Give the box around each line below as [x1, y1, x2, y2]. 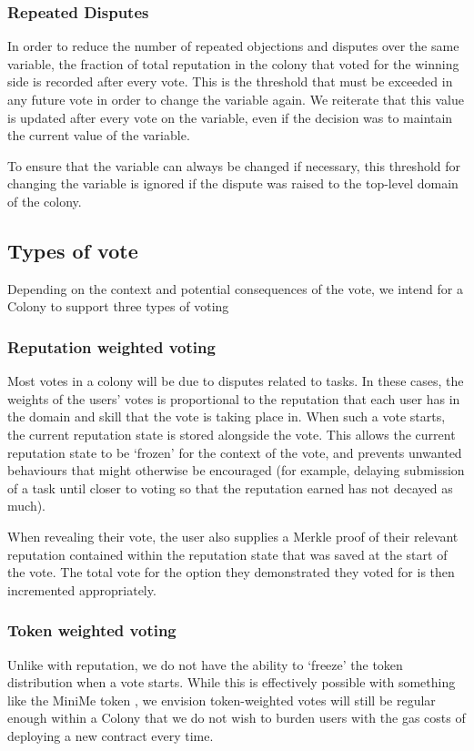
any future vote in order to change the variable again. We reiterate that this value [7, 90, 464, 108]
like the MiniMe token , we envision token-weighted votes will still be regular [7, 690, 436, 709]
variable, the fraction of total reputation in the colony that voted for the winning [7, 54, 459, 73]
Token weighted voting [7, 619, 176, 642]
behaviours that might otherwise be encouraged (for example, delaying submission [7, 461, 465, 480]
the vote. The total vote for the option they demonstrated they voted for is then [7, 563, 455, 582]
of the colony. [7, 191, 82, 210]
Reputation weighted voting [7, 335, 216, 358]
